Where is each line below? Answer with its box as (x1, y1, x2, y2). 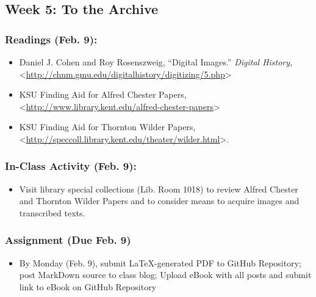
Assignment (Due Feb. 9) (5, 232, 131, 248)
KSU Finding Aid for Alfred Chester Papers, (19, 88, 187, 101)
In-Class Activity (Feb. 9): (5, 158, 137, 174)
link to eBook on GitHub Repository (19, 280, 157, 293)
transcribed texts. (19, 206, 85, 219)
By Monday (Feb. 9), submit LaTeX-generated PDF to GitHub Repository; (19, 256, 301, 269)
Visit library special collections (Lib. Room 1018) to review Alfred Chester (19, 182, 298, 195)
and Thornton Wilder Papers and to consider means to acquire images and (19, 194, 300, 207)
